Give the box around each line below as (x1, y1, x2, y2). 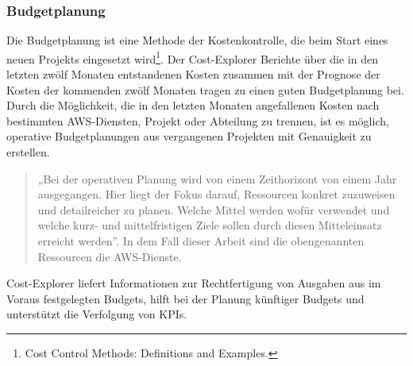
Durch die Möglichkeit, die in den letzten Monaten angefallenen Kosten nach (6, 97, 380, 114)
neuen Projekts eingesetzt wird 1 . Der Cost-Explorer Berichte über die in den (6, 48, 378, 67)
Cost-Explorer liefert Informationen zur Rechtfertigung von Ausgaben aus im (6, 275, 381, 291)
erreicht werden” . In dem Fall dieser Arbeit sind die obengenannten (37, 233, 365, 248)
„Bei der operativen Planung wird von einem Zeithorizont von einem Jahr (37, 170, 397, 187)
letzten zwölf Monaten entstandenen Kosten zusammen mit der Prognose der (6, 66, 380, 83)
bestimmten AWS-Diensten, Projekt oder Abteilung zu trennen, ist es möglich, (6, 112, 389, 129)
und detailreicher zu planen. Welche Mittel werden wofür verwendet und (37, 201, 390, 218)
